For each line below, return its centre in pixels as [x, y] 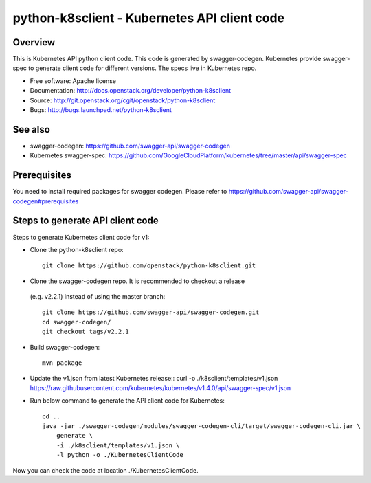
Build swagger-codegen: [65, 347]
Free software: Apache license [73, 81]
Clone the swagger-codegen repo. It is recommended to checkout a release [137, 281]
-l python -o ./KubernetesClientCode [120, 455]
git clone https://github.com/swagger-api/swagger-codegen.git [151, 312]
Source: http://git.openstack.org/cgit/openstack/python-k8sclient [123, 100]
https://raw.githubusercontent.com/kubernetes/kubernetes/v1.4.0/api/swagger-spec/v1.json [160, 387]
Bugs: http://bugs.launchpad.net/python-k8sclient [101, 110]
